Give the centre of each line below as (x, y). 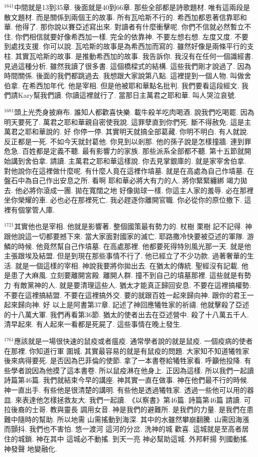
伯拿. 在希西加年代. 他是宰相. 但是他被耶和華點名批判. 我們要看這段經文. (122, 85)
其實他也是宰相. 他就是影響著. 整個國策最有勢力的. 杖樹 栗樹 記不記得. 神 (133, 226)
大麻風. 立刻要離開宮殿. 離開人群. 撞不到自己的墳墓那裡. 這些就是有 (134, 275)
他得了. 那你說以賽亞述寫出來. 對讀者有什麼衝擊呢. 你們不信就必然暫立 (130, 27)
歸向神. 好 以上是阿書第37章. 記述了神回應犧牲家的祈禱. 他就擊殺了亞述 (133, 305)
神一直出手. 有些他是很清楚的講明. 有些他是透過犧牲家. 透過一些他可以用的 (126, 389)
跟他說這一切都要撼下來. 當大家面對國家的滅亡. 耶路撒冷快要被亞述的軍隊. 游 (129, 236)
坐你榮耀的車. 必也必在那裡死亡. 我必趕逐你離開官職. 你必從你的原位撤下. (123, 200)
